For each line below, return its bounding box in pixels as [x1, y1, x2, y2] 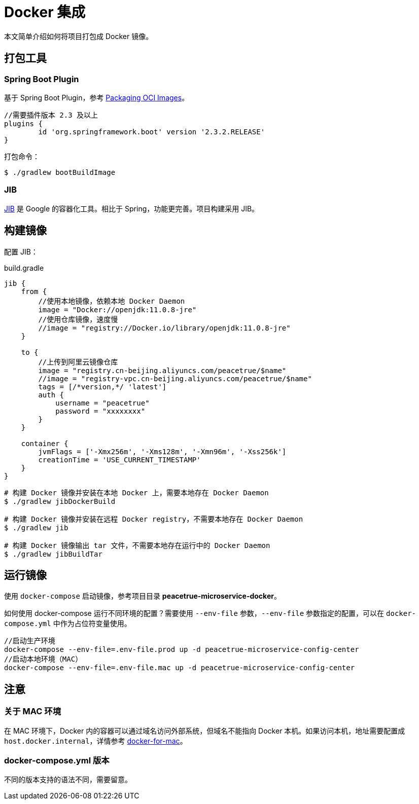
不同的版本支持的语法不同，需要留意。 [4, 775, 132, 784]
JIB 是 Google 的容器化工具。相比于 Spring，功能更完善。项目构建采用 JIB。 [4, 204, 259, 213]
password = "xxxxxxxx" [55, 407, 146, 415]
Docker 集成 [4, 4, 86, 21]
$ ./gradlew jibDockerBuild [4, 497, 116, 505]
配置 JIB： [4, 247, 38, 256]
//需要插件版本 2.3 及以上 [4, 111, 98, 119]
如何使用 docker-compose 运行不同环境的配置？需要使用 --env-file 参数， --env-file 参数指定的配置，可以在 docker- [4, 609, 416, 618]
